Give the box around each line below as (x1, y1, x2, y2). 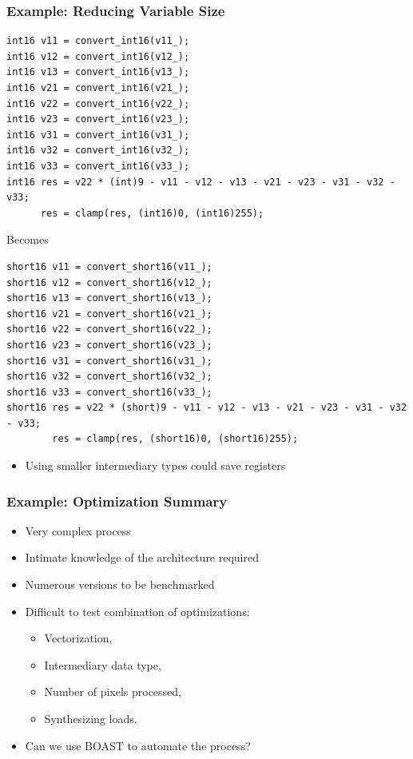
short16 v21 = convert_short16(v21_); (6, 308, 212, 320)
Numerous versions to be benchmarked (25, 576, 215, 593)
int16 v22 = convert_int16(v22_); (6, 97, 190, 109)
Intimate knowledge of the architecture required (25, 549, 260, 566)
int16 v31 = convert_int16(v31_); (6, 129, 190, 141)
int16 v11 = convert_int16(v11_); (6, 35, 190, 47)
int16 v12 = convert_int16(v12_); (6, 50, 190, 62)
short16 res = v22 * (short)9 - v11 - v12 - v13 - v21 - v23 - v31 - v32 (6, 402, 407, 414)
